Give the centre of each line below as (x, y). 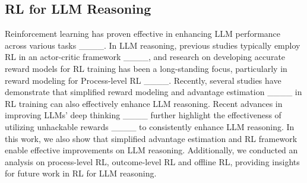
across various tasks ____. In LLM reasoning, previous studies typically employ (153, 45)
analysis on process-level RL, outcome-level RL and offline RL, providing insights (152, 161)
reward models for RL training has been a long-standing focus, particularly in (146, 68)
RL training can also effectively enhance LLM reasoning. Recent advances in (144, 103)
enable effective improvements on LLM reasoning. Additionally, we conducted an (151, 150)
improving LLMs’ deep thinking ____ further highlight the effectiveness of (143, 115)
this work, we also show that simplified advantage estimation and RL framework (151, 138)
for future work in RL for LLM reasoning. (81, 173)
